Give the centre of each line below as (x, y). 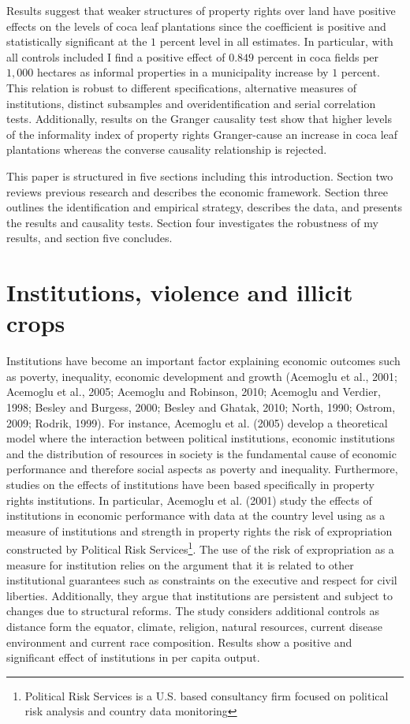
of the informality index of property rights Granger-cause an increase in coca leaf (202, 134)
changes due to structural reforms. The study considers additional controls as (193, 611)
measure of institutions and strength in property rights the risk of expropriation (199, 530)
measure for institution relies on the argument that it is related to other (180, 564)
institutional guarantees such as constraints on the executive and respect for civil (202, 580)
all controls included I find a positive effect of (116, 56)
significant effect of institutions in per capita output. (133, 657)
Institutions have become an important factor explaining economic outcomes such (203, 361)
